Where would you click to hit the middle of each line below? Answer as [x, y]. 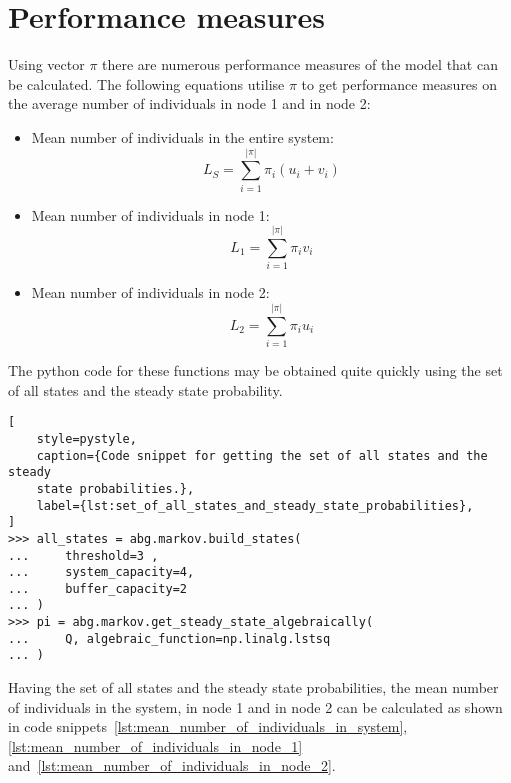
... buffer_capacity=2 [97, 588]
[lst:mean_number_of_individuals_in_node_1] [155, 745]
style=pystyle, [86, 438]
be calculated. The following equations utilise [146, 83]
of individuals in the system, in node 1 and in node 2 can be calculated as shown [255, 706]
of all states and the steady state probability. [145, 389]
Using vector [46, 64]
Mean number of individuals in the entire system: [182, 136]
